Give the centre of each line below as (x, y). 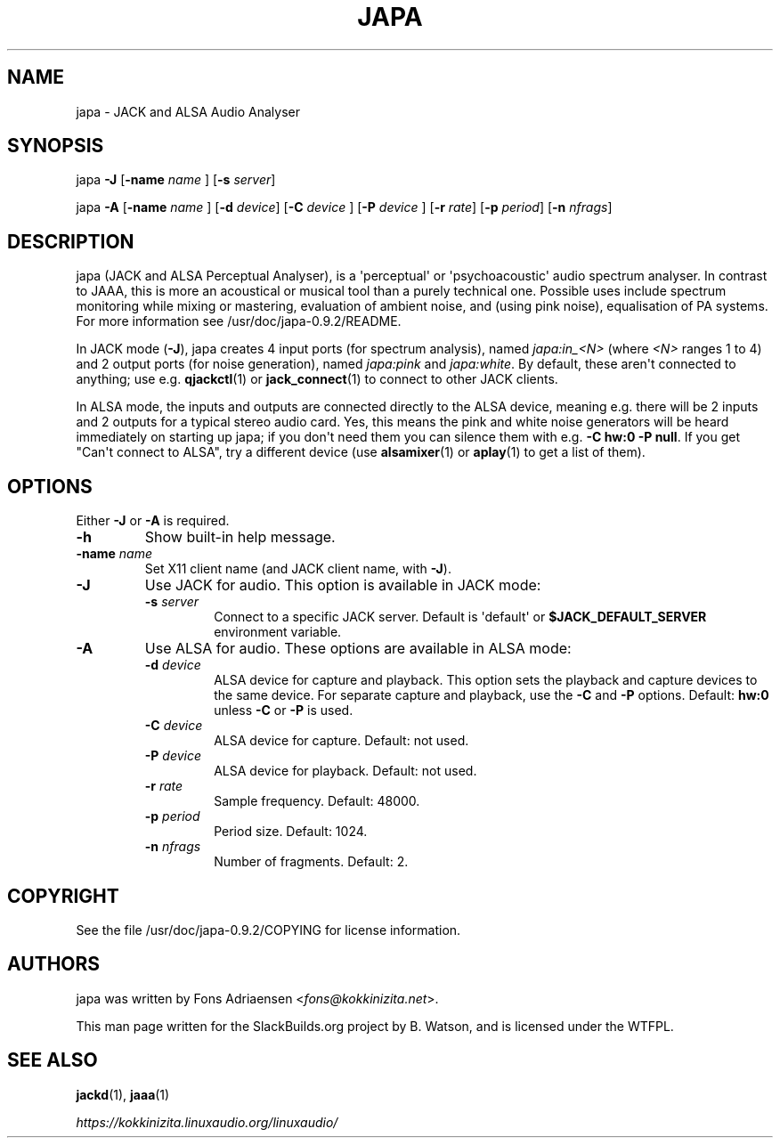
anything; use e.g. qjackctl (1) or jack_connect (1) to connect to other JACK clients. (317, 379)
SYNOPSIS (56, 146)
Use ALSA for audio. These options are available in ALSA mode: (358, 649)
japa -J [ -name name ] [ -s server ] (176, 180)
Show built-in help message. (240, 537)
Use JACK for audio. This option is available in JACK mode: (343, 585)
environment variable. (278, 632)
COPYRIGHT (63, 896)
